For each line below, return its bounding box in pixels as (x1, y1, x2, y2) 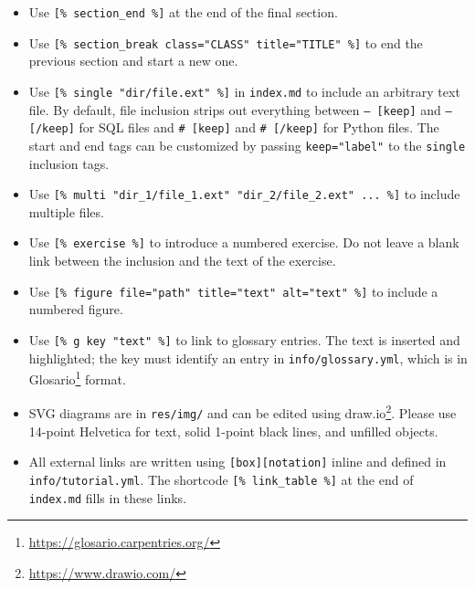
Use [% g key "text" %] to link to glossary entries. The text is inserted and (28, 330, 460, 349)
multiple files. (28, 202, 104, 221)
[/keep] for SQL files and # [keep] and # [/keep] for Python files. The (28, 118, 439, 137)
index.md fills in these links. (28, 488, 187, 507)
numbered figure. (28, 300, 123, 319)
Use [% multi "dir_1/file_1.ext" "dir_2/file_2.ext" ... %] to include (28, 184, 460, 204)
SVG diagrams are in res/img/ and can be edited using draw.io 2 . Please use (28, 401, 457, 423)
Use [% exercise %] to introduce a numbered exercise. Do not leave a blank (28, 233, 459, 252)
